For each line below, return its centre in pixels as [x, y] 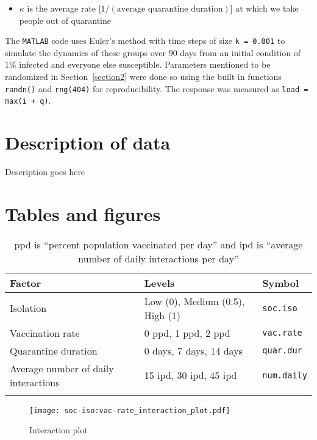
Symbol [281, 283]
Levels [159, 283]
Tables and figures [83, 213]
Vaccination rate [45, 333]
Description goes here [45, 172]
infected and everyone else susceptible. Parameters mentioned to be [145, 64]
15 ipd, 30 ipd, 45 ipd [191, 375]
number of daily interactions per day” [158, 258]
